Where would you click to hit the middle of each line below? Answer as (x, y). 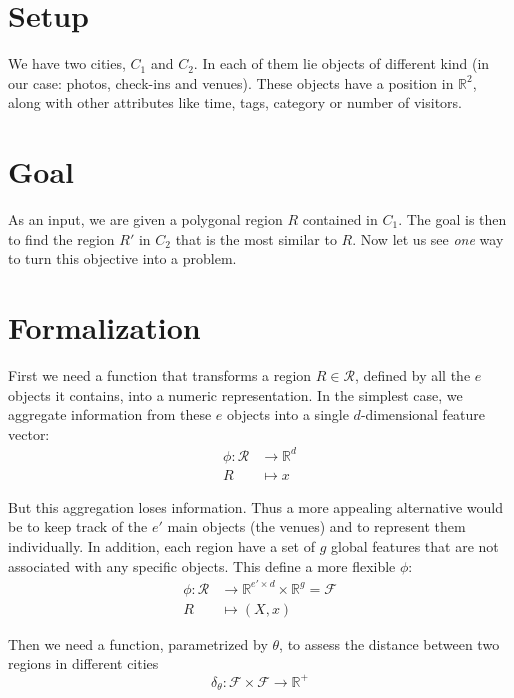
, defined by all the (413, 374)
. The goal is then (452, 219)
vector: (29, 433)
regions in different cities (83, 663)
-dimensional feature (423, 414)
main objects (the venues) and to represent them (316, 526)
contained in (340, 219)
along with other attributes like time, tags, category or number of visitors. (235, 102)
